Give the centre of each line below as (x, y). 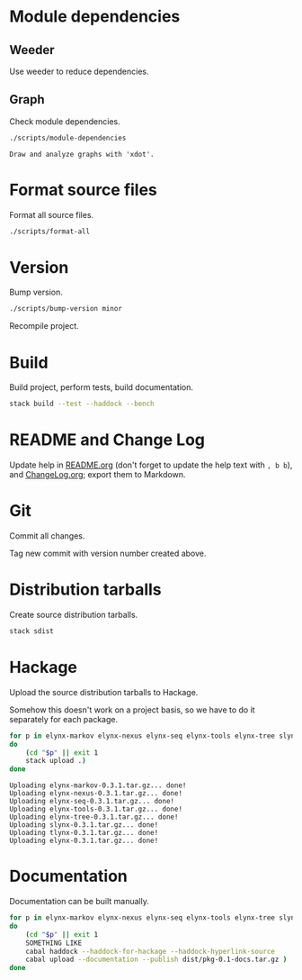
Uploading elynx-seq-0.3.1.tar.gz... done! (92, 802)
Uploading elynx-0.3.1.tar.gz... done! (84, 841)
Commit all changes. (47, 536)
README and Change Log (107, 440)
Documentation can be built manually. (80, 902)
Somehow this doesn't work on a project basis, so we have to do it (132, 710)
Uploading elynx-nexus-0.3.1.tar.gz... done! (96, 794)
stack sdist (31, 631)
